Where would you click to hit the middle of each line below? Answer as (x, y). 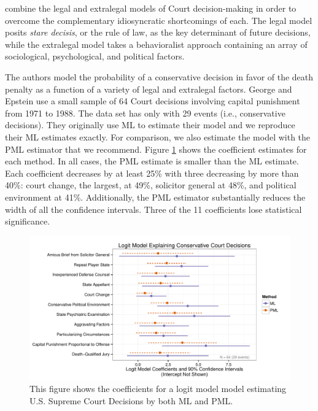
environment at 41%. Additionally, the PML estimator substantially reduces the (155, 197)
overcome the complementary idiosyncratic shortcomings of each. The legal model (159, 20)
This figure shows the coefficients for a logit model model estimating (158, 389)
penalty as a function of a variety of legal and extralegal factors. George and (149, 89)
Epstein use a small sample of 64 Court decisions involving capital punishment (153, 101)
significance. (28, 221)
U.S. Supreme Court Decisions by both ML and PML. (131, 401)
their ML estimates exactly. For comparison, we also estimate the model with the (158, 136)
